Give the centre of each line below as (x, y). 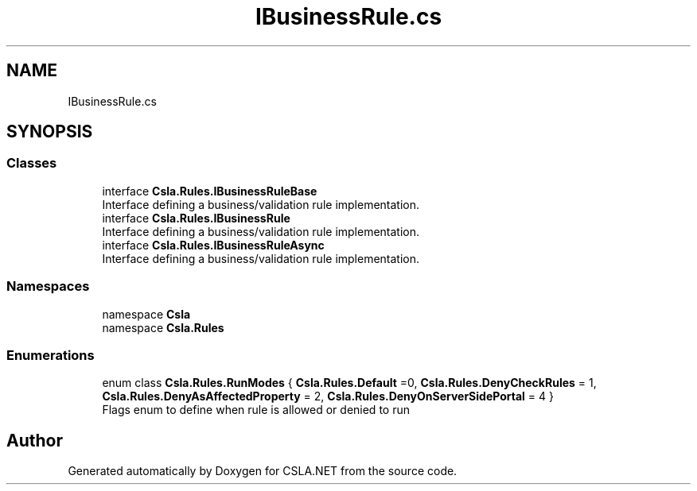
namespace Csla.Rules (163, 327)
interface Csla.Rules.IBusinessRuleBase (210, 191)
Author (35, 440)
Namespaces (48, 286)
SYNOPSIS (50, 132)
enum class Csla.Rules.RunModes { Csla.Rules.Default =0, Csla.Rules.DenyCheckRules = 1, (349, 383)
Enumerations (51, 355)
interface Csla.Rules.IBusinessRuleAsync (213, 245)
